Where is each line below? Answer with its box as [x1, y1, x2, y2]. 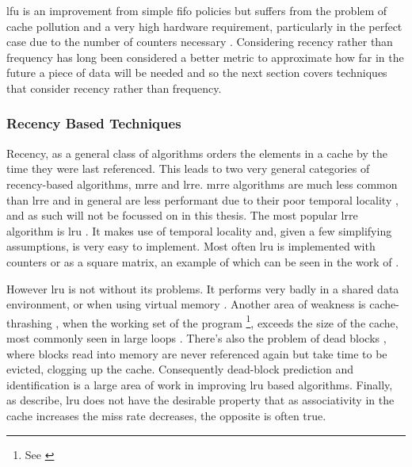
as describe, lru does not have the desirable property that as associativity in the [6, 392, 395, 408]
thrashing [6, 314, 52, 331]
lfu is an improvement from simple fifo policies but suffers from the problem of [6, 2, 387, 18]
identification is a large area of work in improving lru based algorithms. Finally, [6, 376, 393, 392]
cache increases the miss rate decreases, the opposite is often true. [6, 407, 326, 423]
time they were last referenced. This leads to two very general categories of [6, 160, 370, 177]
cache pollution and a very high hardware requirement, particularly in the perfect [6, 17, 402, 34]
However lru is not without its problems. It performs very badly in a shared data [6, 280, 399, 297]
